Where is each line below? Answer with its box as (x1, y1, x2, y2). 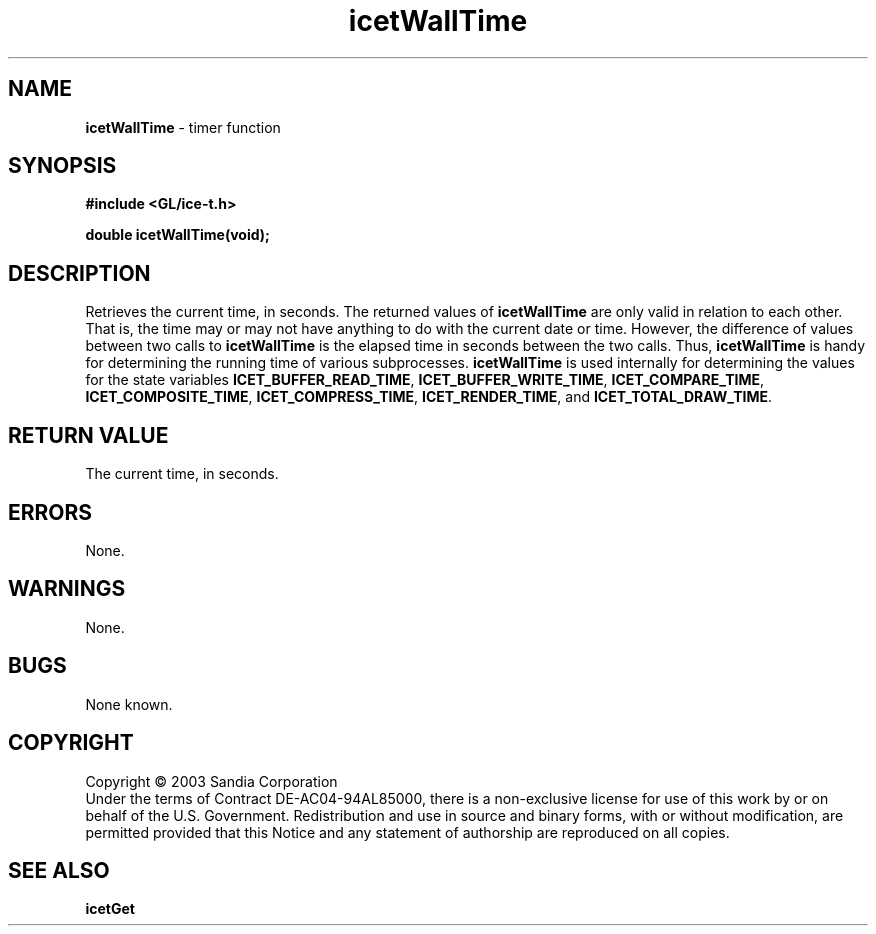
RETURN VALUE (8, 422, 169, 448)
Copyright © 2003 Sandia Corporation (85, 772, 338, 790)
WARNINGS (8, 576, 126, 602)
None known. (85, 695, 173, 713)
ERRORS (8, 499, 93, 525)
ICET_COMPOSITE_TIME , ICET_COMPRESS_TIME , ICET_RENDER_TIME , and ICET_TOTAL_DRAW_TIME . (85, 388, 773, 406)
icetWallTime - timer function (85, 118, 281, 136)
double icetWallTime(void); (85, 226, 270, 244)
